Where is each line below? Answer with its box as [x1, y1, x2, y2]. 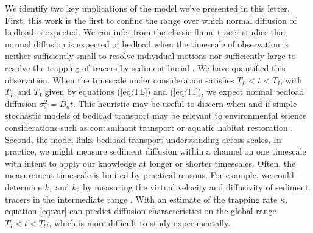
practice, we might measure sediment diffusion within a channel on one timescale [5, 145, 306, 158]
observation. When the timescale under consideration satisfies [5, 73, 234, 86]
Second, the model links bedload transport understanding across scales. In [5, 133, 281, 145]
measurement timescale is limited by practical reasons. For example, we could [5, 169, 294, 181]
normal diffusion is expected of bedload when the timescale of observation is [5, 37, 289, 50]
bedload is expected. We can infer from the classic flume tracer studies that [5, 26, 287, 38]
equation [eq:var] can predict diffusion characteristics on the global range [5, 204, 276, 217]
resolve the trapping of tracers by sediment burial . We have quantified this [5, 61, 286, 74]
